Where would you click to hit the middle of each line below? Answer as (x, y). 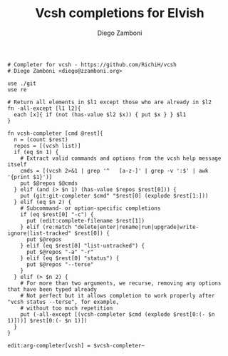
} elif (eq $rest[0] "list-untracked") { (82, 245)
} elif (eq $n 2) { (43, 202)
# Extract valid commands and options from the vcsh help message (121, 158)
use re (17, 90)
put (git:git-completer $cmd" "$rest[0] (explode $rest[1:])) (114, 195)
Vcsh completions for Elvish (120, 13)
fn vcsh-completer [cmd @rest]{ (55, 133)
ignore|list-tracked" (40, 233)
